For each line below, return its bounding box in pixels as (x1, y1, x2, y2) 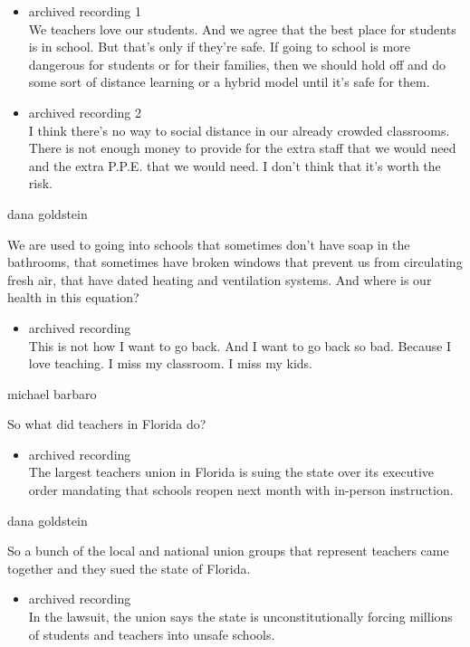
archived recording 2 (28, 102, 141, 121)
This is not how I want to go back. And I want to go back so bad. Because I (28, 336, 452, 355)
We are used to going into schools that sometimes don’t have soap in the (7, 234, 410, 253)
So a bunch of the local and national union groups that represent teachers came (7, 541, 449, 560)
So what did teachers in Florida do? (7, 414, 206, 433)
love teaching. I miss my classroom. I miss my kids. (28, 354, 312, 373)
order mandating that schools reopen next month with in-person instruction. (28, 480, 454, 500)
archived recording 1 (28, 2, 141, 20)
